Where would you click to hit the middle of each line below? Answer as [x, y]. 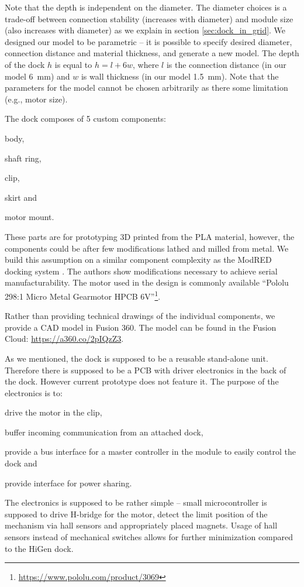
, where [146, 64]
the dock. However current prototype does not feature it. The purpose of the [142, 381]
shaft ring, [23, 158]
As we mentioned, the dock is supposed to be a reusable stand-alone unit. [137, 358]
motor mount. [30, 217]
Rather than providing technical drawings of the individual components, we [140, 316]
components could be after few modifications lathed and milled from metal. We [147, 248]
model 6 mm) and [37, 76]
